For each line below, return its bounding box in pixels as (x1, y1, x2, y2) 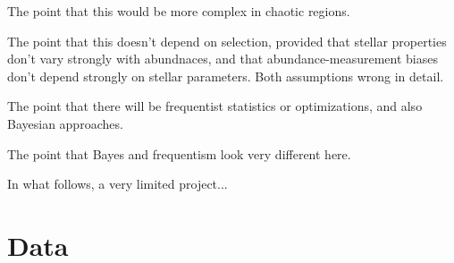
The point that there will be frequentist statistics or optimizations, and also (7, 97, 423, 115)
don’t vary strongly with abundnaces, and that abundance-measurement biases (7, 49, 438, 68)
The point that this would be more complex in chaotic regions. (7, 2, 350, 20)
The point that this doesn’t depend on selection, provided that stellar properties (7, 31, 447, 50)
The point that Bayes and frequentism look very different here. (7, 144, 351, 163)
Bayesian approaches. (7, 114, 123, 132)
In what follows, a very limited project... (7, 174, 228, 193)
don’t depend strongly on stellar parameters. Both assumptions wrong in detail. (7, 66, 444, 85)
